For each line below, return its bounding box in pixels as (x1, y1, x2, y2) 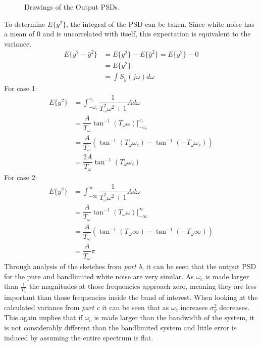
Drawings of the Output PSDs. (24, 2, 120, 12)
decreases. (219, 301, 250, 312)
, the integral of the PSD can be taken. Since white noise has (66, 18, 255, 29)
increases (180, 301, 208, 312)
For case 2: (4, 171, 37, 182)
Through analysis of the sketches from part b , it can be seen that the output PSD (4, 261, 256, 271)
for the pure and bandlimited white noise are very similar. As (4, 271, 194, 281)
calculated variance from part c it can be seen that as (4, 301, 169, 312)
